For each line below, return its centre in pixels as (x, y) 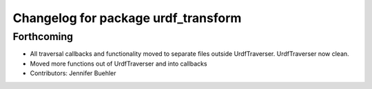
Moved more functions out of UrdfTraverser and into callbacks (118, 63)
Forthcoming (43, 37)
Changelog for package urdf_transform (127, 18)
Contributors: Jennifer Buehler (73, 73)
